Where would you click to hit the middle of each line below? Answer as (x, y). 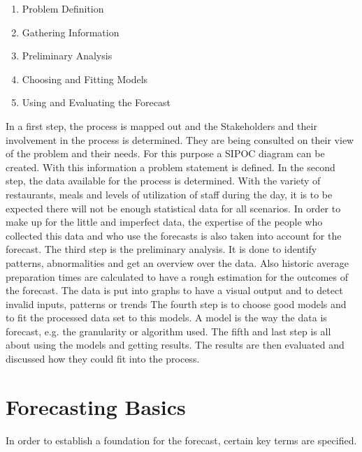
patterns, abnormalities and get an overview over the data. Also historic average (177, 262)
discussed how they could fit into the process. (103, 359)
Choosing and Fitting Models (85, 79)
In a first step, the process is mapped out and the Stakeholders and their (161, 125)
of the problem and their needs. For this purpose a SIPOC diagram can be (165, 153)
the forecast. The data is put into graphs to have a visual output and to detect (174, 290)
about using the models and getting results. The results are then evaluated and (175, 345)
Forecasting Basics (96, 406)
